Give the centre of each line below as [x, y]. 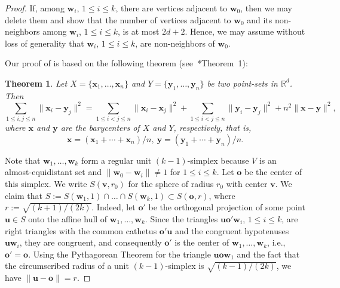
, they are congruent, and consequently [91, 242]
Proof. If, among [35, 8]
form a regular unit [116, 160]
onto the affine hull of [68, 218]
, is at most [139, 31]
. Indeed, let [114, 207]
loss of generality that [45, 43]
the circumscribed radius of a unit [67, 266]
